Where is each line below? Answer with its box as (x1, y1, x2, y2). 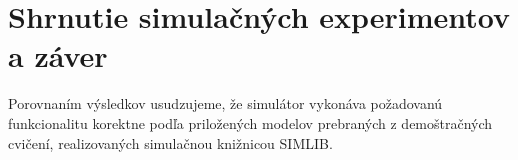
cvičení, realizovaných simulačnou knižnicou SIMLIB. (8, 132, 333, 153)
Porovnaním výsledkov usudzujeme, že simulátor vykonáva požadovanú (8, 93, 443, 114)
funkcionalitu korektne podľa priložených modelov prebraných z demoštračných (8, 112, 493, 133)
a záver (8, 35, 108, 76)
